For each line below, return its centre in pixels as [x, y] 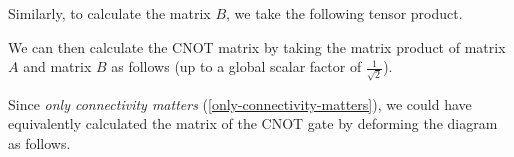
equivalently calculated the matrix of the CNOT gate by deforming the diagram [253, 123]
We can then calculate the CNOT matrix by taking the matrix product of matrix [257, 46]
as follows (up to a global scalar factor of [236, 66]
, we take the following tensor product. [344, 13]
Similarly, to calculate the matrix [109, 13]
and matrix [57, 66]
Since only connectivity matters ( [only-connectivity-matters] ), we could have [240, 103]
